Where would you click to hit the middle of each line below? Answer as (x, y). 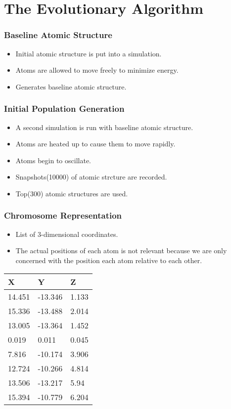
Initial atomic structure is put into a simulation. (89, 53)
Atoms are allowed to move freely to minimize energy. (97, 70)
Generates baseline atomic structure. (71, 86)
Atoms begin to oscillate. (53, 160)
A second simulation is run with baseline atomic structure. (104, 127)
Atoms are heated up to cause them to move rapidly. (95, 144)
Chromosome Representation (63, 215)
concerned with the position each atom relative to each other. (109, 260)
